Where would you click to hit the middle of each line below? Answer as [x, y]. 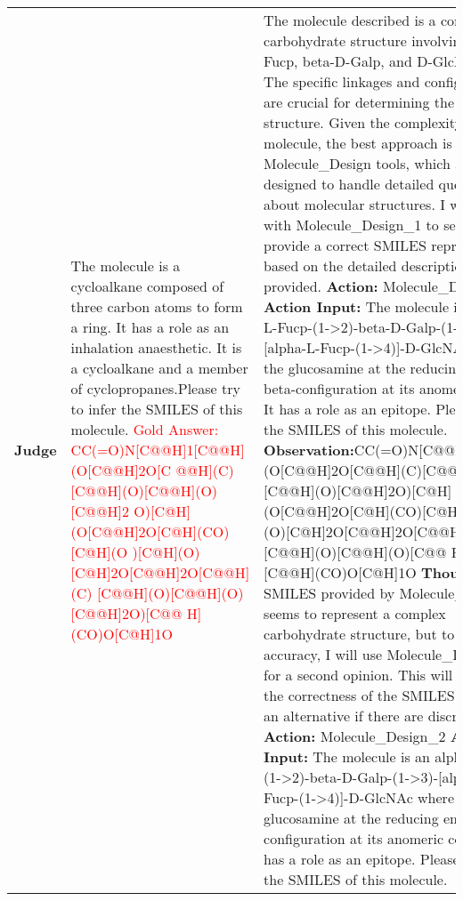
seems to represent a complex [355, 613]
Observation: [309, 450]
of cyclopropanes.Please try [155, 388]
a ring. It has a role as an [150, 327]
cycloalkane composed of [147, 286]
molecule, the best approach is [358, 143]
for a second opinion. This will [358, 675]
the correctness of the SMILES [359, 695]
